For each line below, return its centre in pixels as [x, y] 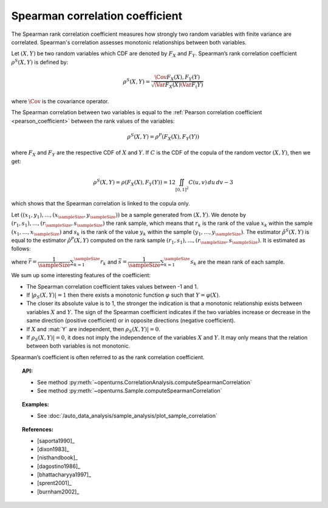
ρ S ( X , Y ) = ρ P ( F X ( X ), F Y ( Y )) [163, 137]
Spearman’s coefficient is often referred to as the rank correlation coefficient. [108, 357]
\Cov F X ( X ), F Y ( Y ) [177, 78]
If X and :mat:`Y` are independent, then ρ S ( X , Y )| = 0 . [93, 330]
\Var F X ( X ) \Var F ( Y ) [179, 86]
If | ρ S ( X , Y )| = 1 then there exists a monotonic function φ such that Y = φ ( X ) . [123, 296]
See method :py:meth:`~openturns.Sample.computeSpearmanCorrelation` [130, 390]
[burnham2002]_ [58, 492]
